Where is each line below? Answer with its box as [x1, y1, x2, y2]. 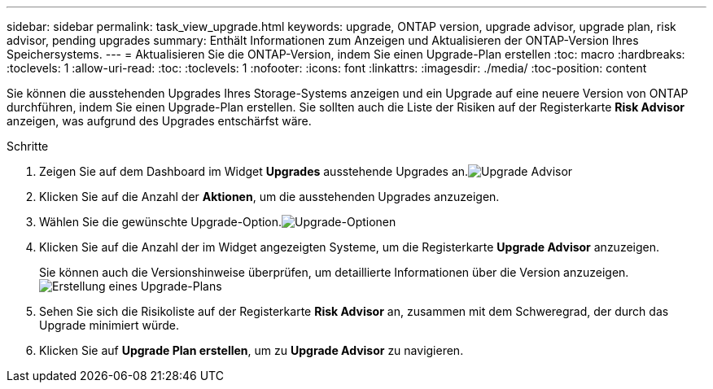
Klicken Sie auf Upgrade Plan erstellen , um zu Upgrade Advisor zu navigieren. [39, 343, 464, 357]
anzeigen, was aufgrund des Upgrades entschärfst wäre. [7, 114, 312, 128]
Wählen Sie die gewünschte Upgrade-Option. [39, 215, 282, 229]
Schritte [7, 139, 49, 153]
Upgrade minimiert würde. [39, 318, 180, 332]
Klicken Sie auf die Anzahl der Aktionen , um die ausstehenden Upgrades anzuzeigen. [39, 190, 500, 203]
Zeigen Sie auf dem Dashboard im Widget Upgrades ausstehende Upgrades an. [39, 164, 469, 178]
